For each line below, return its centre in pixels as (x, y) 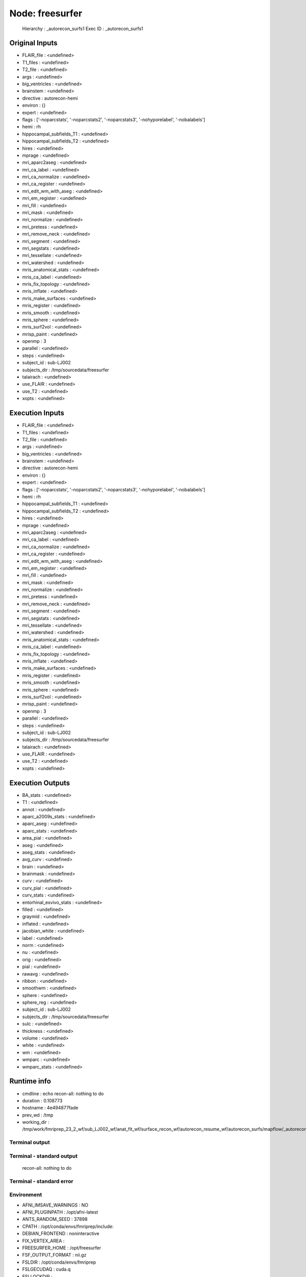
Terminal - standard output (43, 1156)
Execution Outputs (40, 783)
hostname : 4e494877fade (50, 1108)
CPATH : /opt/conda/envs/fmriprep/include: (68, 1226)
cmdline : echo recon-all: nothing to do (63, 1094)
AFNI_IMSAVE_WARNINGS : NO (55, 1205)
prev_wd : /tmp (38, 1115)
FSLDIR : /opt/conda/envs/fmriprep (59, 1262)
